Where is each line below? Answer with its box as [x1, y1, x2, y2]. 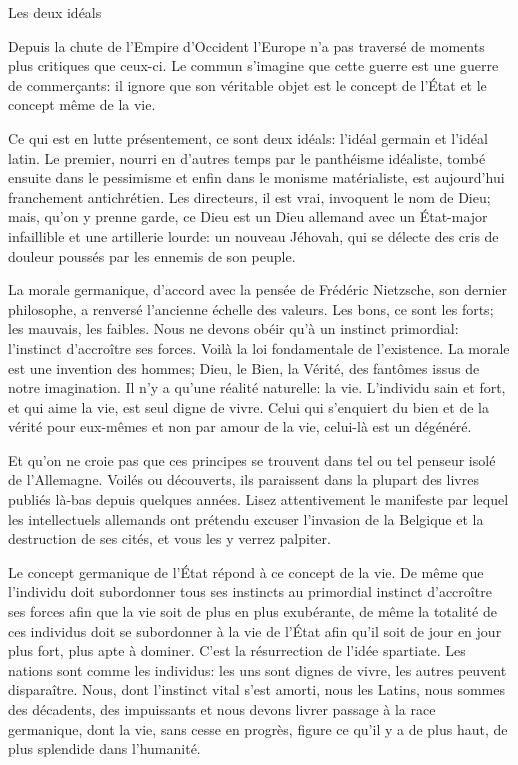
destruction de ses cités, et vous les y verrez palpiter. [8, 528, 331, 549]
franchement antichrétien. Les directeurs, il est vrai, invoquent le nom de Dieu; [8, 186, 491, 207]
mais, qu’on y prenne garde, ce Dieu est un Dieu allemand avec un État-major [8, 206, 488, 227]
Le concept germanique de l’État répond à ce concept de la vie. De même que [8, 561, 484, 582]
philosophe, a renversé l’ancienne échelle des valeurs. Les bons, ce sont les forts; [8, 298, 494, 319]
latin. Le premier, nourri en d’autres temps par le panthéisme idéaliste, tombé [8, 147, 486, 168]
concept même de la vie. [8, 94, 156, 115]
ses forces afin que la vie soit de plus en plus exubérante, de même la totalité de [8, 601, 497, 622]
